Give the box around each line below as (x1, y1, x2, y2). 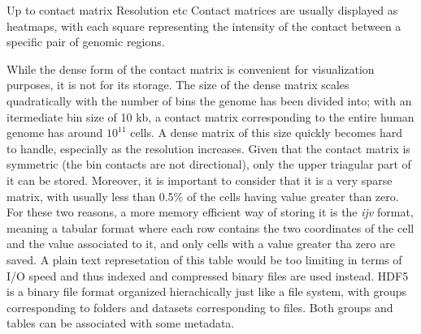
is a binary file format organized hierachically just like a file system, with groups (7, 283, 407, 300)
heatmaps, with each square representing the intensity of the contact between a (7, 17, 401, 34)
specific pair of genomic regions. (7, 33, 165, 50)
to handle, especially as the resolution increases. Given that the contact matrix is (7, 139, 410, 156)
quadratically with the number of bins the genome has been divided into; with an (7, 92, 412, 109)
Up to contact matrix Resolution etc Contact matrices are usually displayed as (7, 2, 398, 18)
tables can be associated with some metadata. (7, 315, 235, 332)
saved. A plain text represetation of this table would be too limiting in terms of (7, 250, 402, 268)
